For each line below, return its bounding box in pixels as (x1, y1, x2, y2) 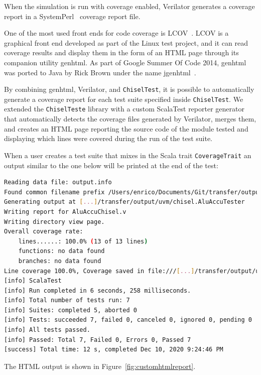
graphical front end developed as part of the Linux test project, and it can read (4, 37, 248, 48)
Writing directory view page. (4, 218, 105, 225)
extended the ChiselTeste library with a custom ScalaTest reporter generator (4, 103, 244, 114)
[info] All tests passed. (4, 326, 90, 334)
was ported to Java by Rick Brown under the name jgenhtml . (4, 67, 196, 77)
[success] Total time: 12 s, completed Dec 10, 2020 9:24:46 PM (4, 346, 223, 353)
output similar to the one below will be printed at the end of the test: (4, 160, 218, 170)
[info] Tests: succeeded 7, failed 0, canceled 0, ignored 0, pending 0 (4, 316, 252, 324)
